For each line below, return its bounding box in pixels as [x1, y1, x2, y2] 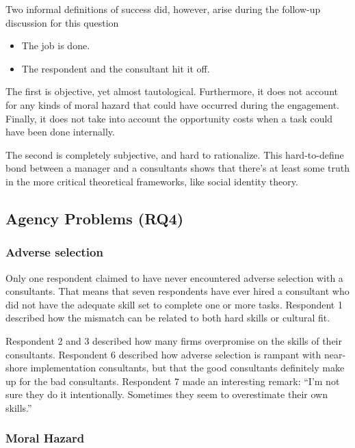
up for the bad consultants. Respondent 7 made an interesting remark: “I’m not [5, 373, 340, 388]
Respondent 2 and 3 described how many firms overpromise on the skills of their [5, 333, 342, 347]
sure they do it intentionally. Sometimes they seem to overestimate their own [5, 387, 328, 401]
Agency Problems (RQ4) [5, 207, 184, 228]
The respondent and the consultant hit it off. [21, 61, 210, 75]
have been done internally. [5, 124, 115, 139]
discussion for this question [5, 15, 119, 29]
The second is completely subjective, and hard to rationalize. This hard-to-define [5, 147, 344, 161]
